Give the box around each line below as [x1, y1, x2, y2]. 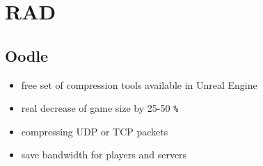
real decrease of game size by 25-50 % [21, 101, 179, 115]
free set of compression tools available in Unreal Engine [21, 77, 257, 92]
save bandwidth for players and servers [21, 147, 187, 162]
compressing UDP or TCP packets [21, 124, 168, 138]
